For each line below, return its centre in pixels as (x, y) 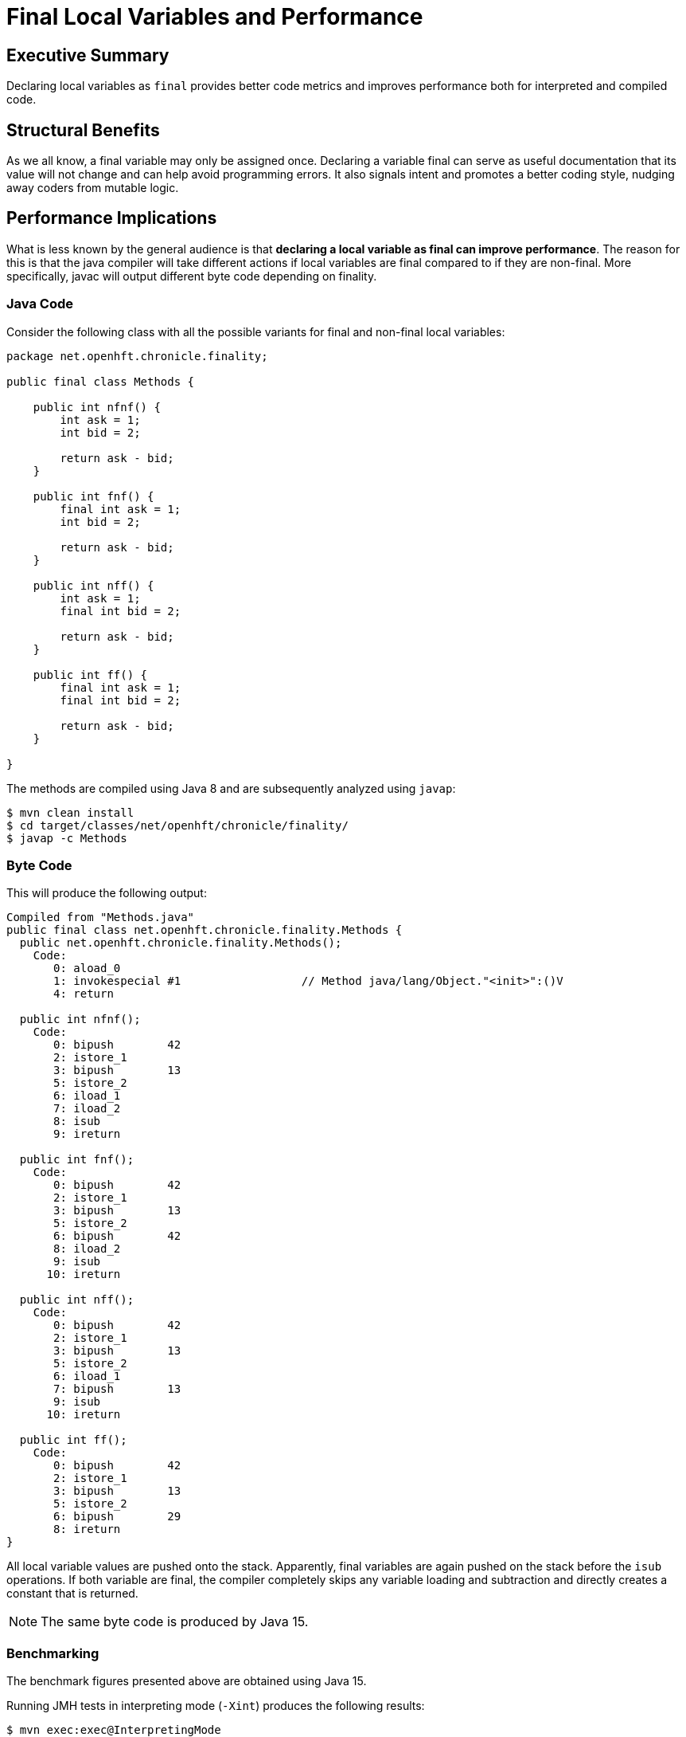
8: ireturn (87, 1529)
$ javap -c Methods (67, 838)
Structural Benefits (83, 130)
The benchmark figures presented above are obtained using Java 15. (187, 1681)
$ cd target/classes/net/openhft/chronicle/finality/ (177, 825)
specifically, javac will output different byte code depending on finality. (192, 276)
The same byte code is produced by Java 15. (175, 1622)
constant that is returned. (72, 1594)
